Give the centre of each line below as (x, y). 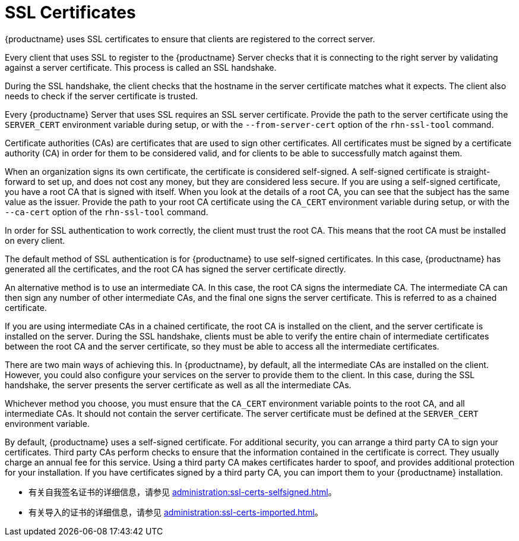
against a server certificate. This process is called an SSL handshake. (141, 67)
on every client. (35, 240)
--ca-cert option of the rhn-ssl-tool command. (107, 212)
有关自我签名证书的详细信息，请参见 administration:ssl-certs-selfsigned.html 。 (183, 492)
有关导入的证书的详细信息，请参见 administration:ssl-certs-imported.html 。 (176, 512)
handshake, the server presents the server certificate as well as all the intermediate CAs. (178, 385)
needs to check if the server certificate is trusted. (101, 96)
